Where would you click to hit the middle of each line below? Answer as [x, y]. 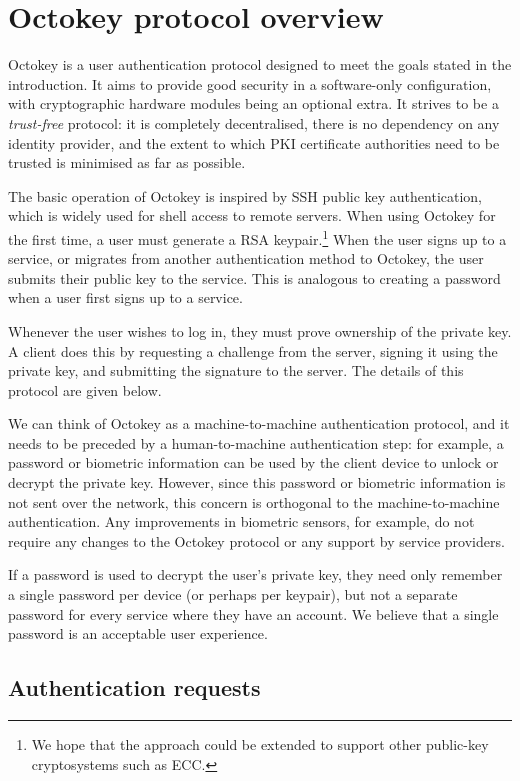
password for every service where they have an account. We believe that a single [253, 613]
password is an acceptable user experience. [138, 633]
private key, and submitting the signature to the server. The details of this [236, 370]
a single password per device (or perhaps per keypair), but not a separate [233, 594]
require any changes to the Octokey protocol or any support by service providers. [256, 540]
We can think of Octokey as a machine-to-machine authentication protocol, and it [259, 423]
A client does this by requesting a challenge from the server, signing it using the [253, 350]
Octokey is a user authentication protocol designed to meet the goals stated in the [260, 64]
